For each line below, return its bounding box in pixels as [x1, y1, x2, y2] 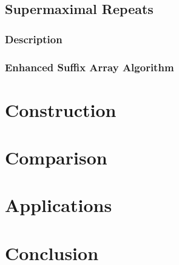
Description [5, 31, 62, 46]
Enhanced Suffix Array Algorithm [5, 59, 174, 74]
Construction [5, 97, 117, 122]
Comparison [5, 145, 107, 170]
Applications [5, 193, 112, 217]
